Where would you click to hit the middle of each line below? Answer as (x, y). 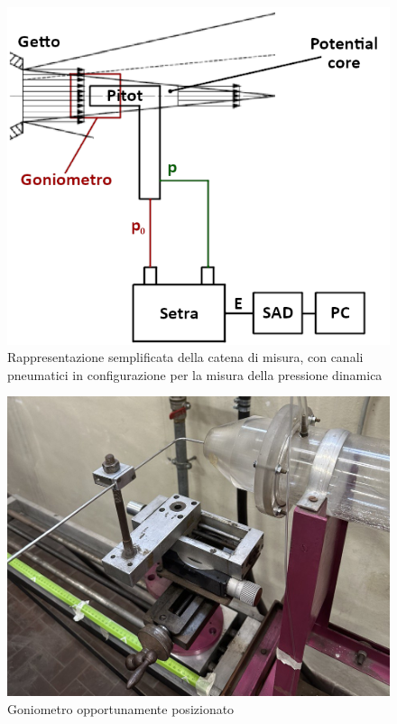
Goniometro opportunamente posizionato (121, 708)
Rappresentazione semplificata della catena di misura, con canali (185, 357)
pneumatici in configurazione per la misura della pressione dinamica (195, 374)
